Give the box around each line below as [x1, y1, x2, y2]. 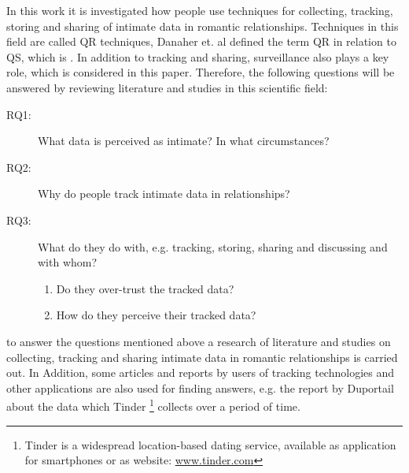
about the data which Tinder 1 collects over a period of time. [6, 396, 300, 414]
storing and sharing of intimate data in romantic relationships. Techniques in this [6, 17, 399, 34]
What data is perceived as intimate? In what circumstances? [38, 132, 330, 149]
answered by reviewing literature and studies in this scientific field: [6, 79, 328, 95]
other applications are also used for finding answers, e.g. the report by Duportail [6, 379, 394, 396]
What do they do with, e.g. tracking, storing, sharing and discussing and [38, 238, 388, 255]
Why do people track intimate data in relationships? [38, 185, 290, 202]
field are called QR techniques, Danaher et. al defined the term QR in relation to [6, 33, 396, 50]
